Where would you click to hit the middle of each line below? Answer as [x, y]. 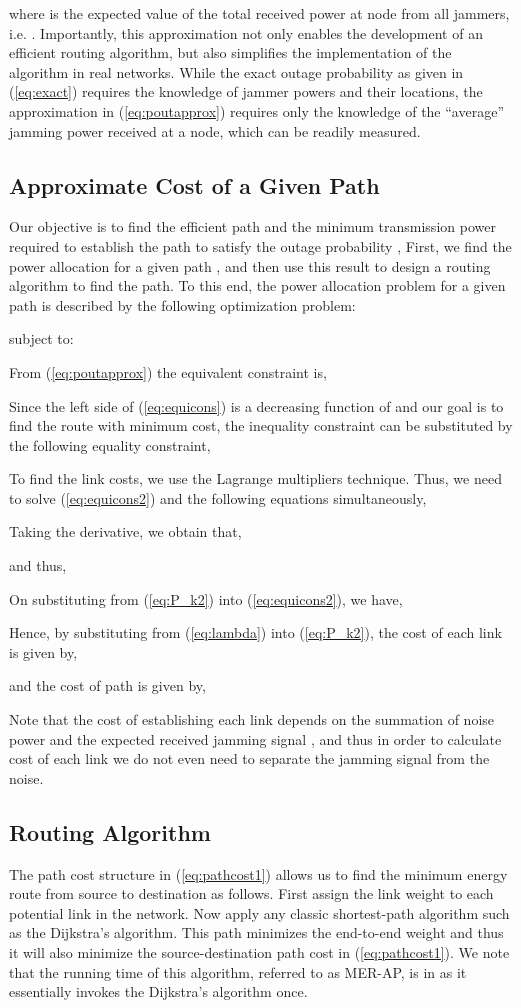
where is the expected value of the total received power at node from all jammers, [259, 13]
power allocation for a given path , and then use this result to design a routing [250, 265]
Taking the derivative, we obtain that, [125, 531]
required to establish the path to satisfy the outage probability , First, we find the [260, 245]
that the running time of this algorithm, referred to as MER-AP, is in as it [238, 971]
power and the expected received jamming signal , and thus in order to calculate [255, 738]
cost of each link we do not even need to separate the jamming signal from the [249, 758]
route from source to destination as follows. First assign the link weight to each [251, 893]
